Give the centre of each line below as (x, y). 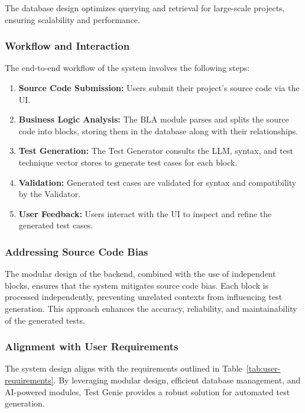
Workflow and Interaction (67, 46)
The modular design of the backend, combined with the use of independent (140, 274)
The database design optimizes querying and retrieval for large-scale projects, (145, 8)
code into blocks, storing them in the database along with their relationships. (158, 130)
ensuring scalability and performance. (72, 19)
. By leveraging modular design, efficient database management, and (177, 380)
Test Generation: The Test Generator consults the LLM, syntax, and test (156, 151)
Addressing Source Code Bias (77, 251)
